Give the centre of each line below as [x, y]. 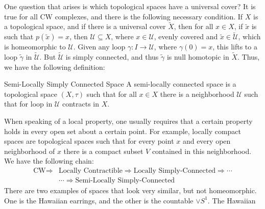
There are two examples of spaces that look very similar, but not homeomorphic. [130, 190]
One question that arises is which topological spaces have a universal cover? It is [130, 6]
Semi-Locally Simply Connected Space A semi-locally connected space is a [120, 84]
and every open [207, 141]
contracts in [80, 104]
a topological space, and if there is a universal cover [85, 26]
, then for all [194, 26]
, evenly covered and [186, 36]
